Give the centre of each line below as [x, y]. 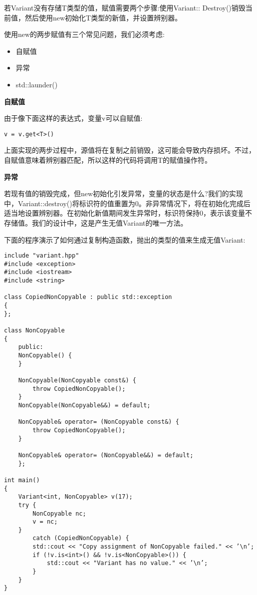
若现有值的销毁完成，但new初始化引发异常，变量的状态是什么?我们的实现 [124, 193]
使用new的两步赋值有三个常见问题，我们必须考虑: [84, 34]
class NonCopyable [34, 331]
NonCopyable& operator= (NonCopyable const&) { [99, 422]
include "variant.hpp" [42, 256]
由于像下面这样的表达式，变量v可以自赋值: [73, 118]
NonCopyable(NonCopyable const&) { [77, 380]
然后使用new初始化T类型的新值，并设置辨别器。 [103, 17]
